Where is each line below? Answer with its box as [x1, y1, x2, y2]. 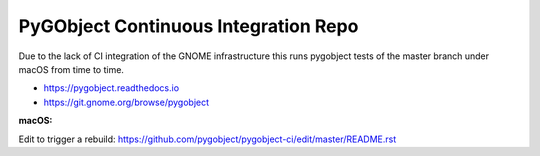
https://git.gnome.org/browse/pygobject [43, 96, 210, 108]
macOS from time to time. [18, 63, 125, 75]
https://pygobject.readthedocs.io [43, 82, 180, 94]
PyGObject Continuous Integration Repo [18, 15, 359, 37]
